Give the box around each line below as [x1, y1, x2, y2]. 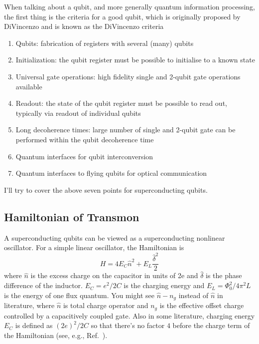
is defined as [15, 320, 53, 331]
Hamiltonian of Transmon [4, 209, 139, 224]
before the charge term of [172, 320, 250, 331]
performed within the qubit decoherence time [15, 134, 154, 144]
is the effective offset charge [159, 300, 244, 311]
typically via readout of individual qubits [15, 107, 141, 118]
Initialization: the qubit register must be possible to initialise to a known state [15, 54, 255, 65]
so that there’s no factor [91, 320, 165, 331]
